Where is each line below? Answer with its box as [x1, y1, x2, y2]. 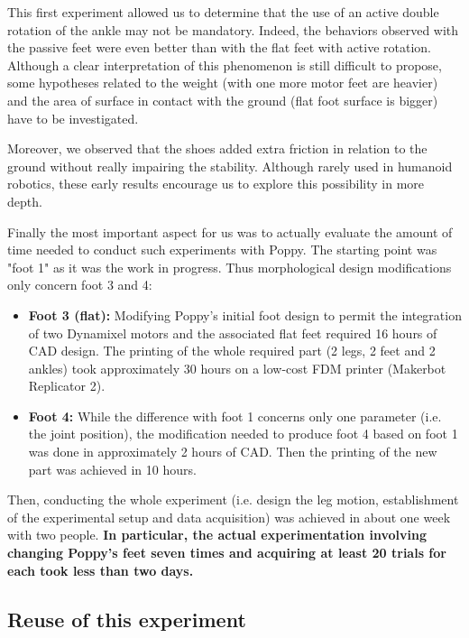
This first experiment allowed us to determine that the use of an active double [7, 3, 439, 21]
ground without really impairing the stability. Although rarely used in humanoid [7, 156, 453, 175]
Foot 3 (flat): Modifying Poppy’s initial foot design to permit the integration [28, 305, 462, 324]
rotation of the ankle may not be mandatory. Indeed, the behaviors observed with [7, 20, 459, 39]
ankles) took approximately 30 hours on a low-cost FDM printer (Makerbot [28, 358, 446, 377]
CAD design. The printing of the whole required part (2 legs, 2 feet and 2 [28, 341, 436, 360]
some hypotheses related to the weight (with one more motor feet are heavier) [7, 73, 438, 92]
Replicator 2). [28, 376, 106, 395]
